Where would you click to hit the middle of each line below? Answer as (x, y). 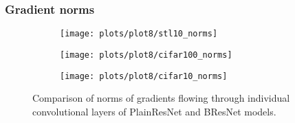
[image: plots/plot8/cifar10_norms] (144, 76)
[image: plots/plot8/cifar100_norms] (146, 55)
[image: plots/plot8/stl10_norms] (139, 34)
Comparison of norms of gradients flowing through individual (161, 98)
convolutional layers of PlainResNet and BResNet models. (154, 111)
